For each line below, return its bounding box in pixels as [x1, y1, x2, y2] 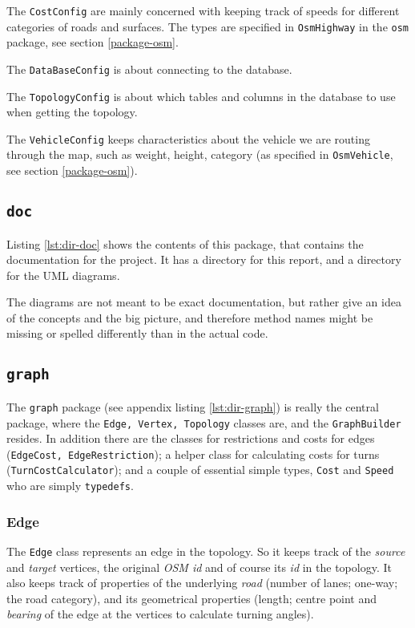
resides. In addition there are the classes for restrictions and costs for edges [6, 430, 375, 447]
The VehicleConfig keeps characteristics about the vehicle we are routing [6, 130, 370, 147]
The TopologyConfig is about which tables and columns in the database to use [6, 87, 396, 104]
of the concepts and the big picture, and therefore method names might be [6, 309, 373, 326]
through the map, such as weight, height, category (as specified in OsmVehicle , [6, 146, 393, 163]
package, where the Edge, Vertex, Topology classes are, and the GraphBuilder [6, 414, 401, 431]
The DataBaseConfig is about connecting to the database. [6, 60, 292, 77]
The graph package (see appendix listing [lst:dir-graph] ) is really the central [6, 398, 379, 415]
